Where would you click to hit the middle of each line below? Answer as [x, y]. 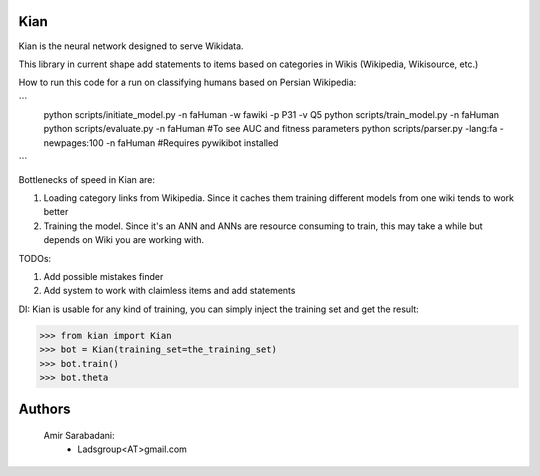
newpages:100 [73, 142]
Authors [44, 409]
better [56, 212]
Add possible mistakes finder [103, 276]
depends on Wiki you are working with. [124, 240]
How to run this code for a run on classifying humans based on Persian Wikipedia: [187, 82]
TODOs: [35, 258]
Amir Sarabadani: [79, 435]
